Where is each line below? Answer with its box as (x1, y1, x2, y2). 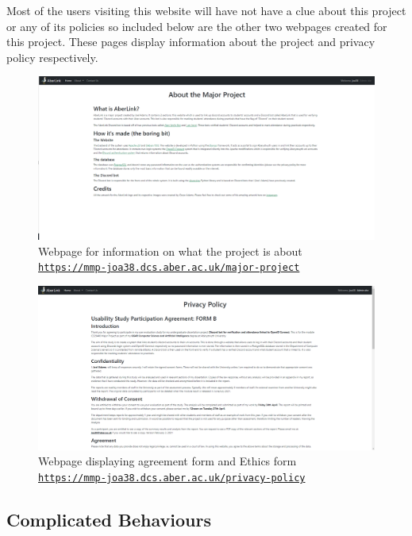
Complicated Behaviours (6, 507, 212, 531)
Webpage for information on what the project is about (38, 242, 302, 259)
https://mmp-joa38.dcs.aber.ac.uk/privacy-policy (38, 472, 306, 484)
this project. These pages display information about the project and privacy (6, 33, 375, 50)
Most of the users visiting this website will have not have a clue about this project (6, 2, 406, 18)
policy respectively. (6, 48, 98, 65)
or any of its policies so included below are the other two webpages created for (6, 17, 387, 34)
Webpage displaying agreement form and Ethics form (38, 453, 297, 469)
